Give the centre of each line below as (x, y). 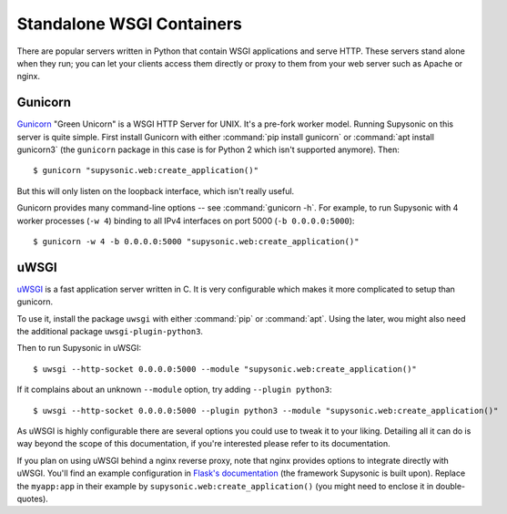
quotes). (33, 499)
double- (451, 486)
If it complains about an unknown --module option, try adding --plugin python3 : (174, 390)
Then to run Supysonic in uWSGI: (79, 348)
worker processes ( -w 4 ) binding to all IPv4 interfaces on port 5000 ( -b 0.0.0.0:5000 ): (186, 221)
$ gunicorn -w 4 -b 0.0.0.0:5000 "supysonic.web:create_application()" (196, 241)
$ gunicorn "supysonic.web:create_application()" (146, 170)
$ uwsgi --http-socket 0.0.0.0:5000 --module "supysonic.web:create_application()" (225, 369)
